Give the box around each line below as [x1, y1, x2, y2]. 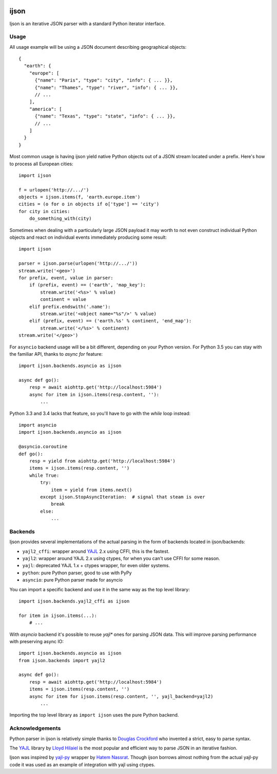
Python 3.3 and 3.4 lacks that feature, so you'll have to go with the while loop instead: [9, 410, 191, 416]
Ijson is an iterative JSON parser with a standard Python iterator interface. [9, 21, 166, 27]
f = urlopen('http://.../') [18, 187, 89, 192]
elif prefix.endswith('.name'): [29, 303, 111, 309]
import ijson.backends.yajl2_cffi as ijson [18, 598, 130, 604]
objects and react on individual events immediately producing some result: [9, 234, 167, 241]
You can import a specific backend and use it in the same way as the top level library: [9, 586, 190, 592]
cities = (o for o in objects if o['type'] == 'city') [18, 201, 160, 207]
